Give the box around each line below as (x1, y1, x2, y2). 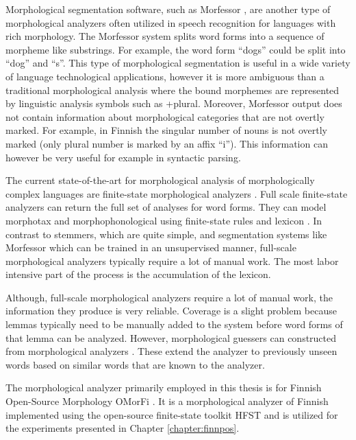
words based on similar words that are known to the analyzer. (5, 357, 265, 371)
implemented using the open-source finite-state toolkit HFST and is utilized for (5, 407, 338, 421)
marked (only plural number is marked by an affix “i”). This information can (5, 136, 328, 150)
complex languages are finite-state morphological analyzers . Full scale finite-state (5, 186, 348, 200)
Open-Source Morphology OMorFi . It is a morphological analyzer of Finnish (5, 394, 329, 408)
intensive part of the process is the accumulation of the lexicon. (5, 267, 271, 281)
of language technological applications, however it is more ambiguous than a (5, 69, 325, 83)
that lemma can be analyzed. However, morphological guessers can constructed (5, 330, 337, 345)
